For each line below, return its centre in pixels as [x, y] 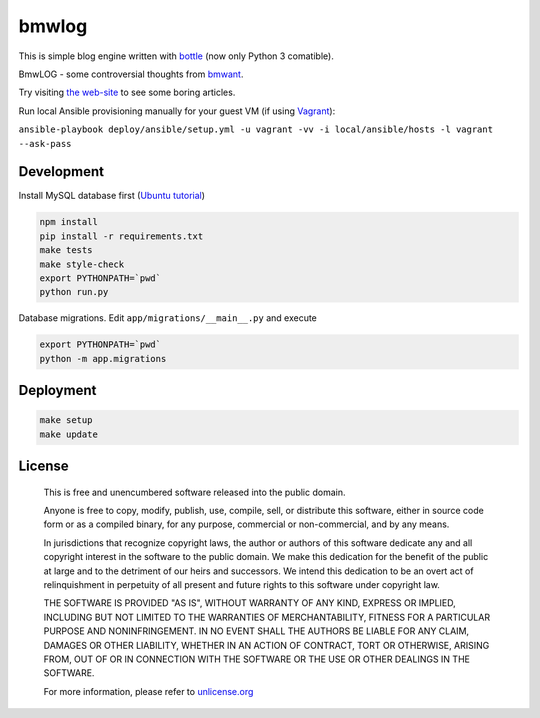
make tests [66, 250]
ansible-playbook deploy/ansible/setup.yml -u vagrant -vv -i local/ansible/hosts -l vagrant [256, 129]
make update [69, 434]
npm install [69, 222]
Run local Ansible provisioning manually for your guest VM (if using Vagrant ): [177, 111]
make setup [66, 420]
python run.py [74, 292]
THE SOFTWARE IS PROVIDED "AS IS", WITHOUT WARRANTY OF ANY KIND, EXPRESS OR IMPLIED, [250, 603]
